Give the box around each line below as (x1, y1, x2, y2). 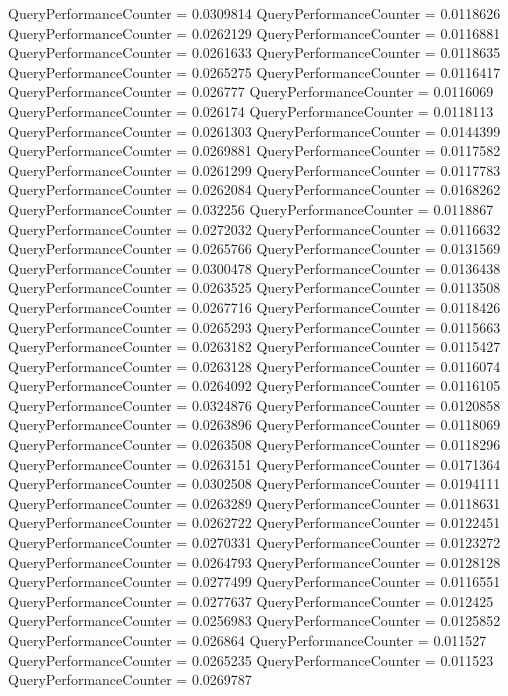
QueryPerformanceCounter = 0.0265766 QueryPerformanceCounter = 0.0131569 (8, 238, 501, 259)
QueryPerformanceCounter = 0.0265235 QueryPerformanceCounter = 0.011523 (8, 649, 494, 670)
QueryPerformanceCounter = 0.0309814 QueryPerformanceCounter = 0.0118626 (8, 3, 501, 23)
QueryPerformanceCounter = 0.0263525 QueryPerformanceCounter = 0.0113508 (8, 277, 501, 298)
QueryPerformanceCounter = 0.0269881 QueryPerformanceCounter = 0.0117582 (8, 140, 501, 161)
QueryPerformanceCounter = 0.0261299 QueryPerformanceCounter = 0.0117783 (8, 159, 501, 180)
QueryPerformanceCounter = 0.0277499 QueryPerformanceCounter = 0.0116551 (8, 571, 501, 592)
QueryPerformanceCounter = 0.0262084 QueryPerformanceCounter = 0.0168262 (8, 179, 501, 200)
